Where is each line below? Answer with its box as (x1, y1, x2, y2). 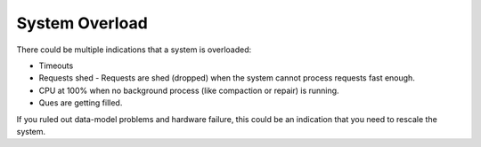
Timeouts (38, 60, 74, 71)
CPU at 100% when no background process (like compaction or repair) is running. (38, 85, 339, 96)
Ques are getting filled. (38, 97, 123, 108)
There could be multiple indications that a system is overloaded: (16, 44, 252, 55)
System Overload (16, 13, 149, 33)
